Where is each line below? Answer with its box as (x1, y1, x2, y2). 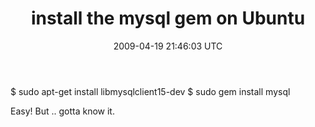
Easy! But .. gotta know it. (10, 105, 115, 117)
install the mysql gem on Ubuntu (30, 7, 306, 30)
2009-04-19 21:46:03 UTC (113, 40, 223, 52)
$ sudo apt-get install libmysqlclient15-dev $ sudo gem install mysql (10, 85, 291, 97)
